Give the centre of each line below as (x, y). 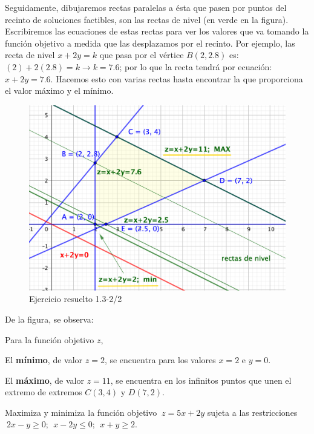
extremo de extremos (44, 392)
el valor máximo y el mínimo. (59, 90)
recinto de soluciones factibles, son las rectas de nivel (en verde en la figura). (147, 19)
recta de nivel (30, 55)
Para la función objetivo (50, 339)
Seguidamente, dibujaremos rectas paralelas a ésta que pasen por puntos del (146, 7)
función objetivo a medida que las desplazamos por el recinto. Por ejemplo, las (150, 43)
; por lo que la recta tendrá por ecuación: (196, 66)
